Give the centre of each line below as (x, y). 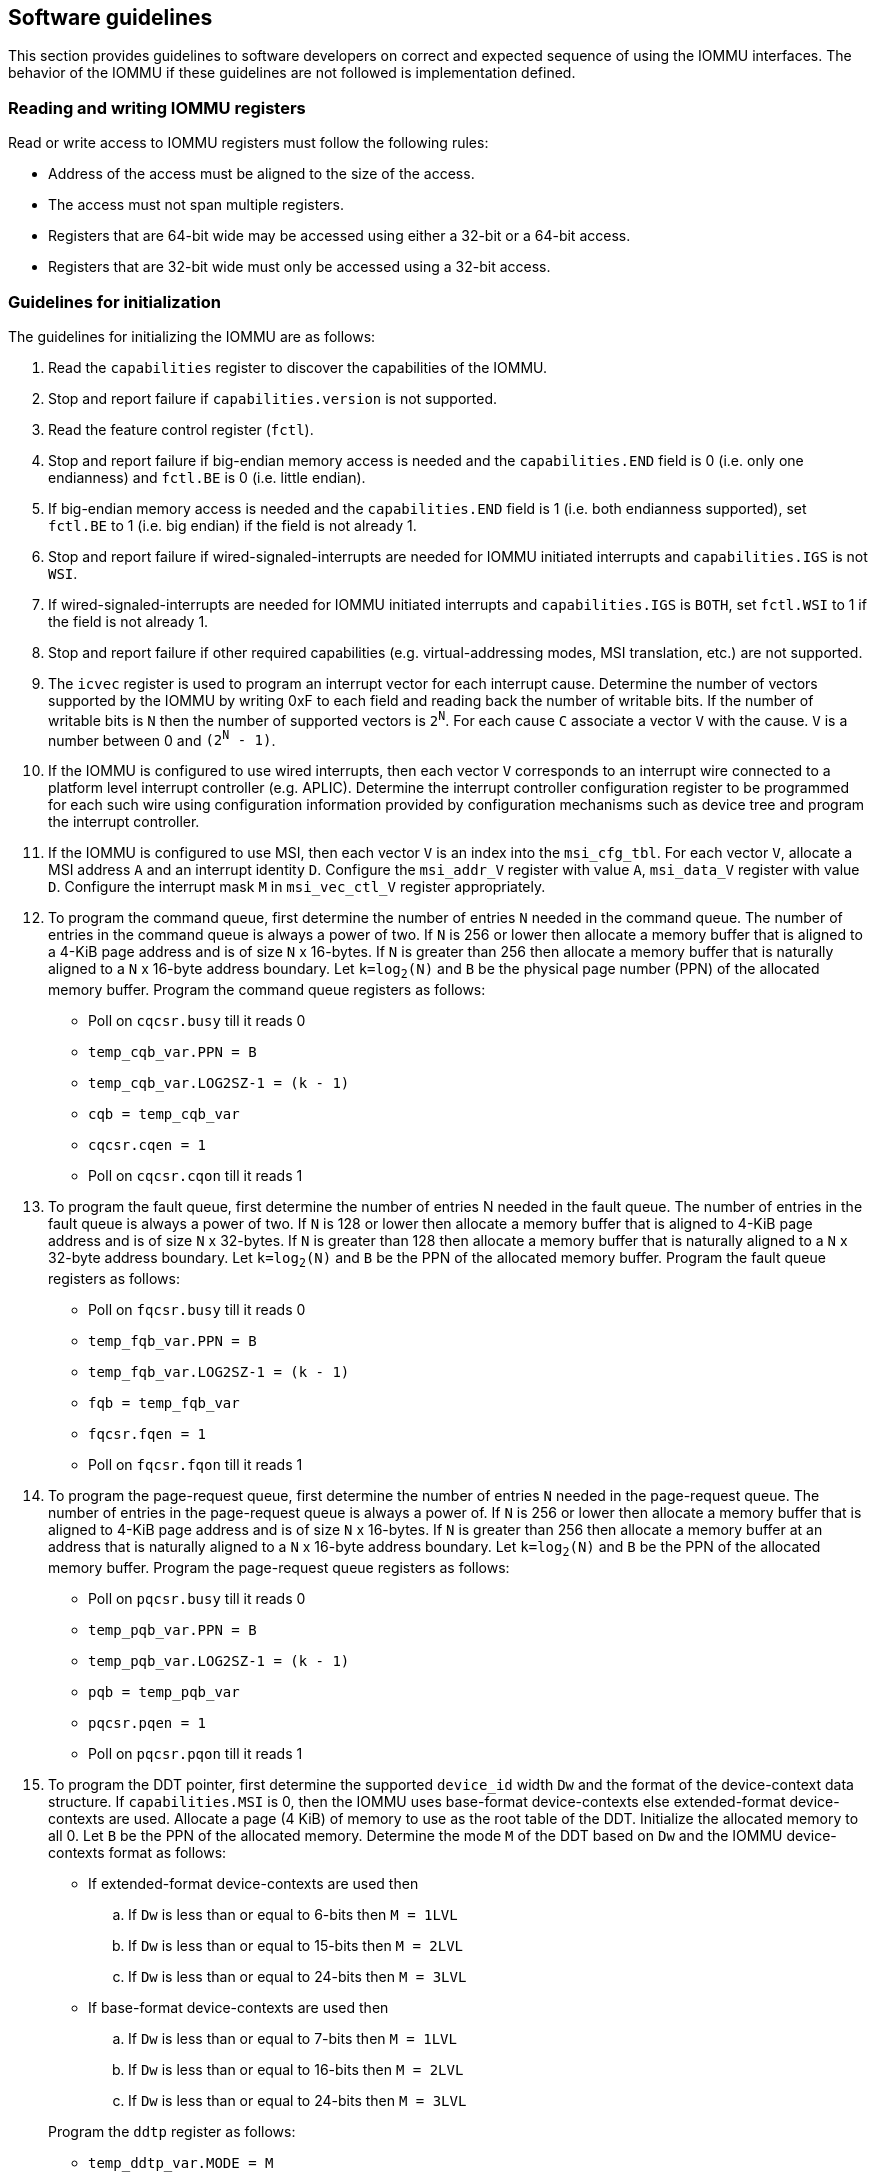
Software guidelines (110, 17)
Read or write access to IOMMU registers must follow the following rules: (248, 143)
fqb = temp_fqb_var (164, 1402)
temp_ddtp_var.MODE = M (181, 2162)
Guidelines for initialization (114, 301)
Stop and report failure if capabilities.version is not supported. (273, 398)
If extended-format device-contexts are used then (253, 1883)
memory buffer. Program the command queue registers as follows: (267, 990)
